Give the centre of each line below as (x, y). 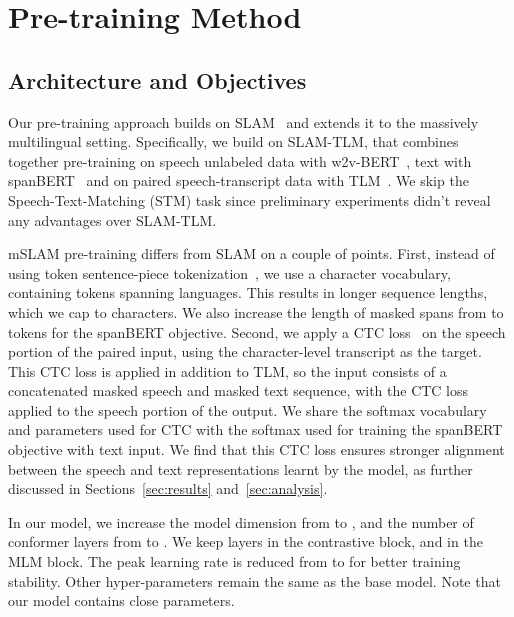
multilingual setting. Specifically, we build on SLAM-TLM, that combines (233, 141)
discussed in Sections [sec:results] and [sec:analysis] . (168, 488)
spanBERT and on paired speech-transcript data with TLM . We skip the (238, 180)
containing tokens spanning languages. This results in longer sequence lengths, (248, 292)
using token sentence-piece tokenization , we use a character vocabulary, (229, 272)
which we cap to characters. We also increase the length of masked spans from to (256, 311)
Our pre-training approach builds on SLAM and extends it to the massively (243, 121)
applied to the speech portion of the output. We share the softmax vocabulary (247, 409)
